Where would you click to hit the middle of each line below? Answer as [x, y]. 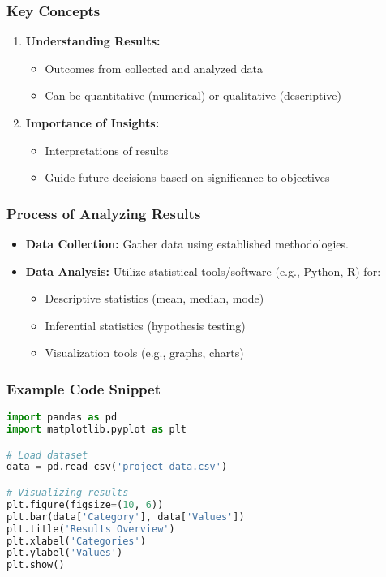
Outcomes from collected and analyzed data [154, 68]
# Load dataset [47, 455]
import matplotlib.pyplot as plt [96, 430]
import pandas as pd [62, 418]
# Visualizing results [68, 493]
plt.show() [36, 565]
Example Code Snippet [84, 388]
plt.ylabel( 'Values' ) [65, 553]
